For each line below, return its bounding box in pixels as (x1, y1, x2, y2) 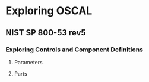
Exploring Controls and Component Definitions (5, 45, 144, 54)
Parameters (14, 58, 43, 65)
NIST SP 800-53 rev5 (5, 28, 87, 38)
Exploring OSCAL (5, 4, 93, 18)
